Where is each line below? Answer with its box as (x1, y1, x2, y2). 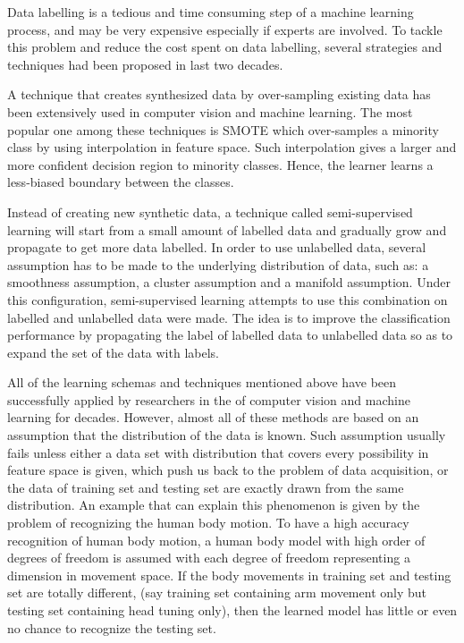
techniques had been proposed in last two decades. (7, 55, 283, 73)
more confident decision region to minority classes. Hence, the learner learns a (7, 155, 434, 173)
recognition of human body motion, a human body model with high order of (7, 530, 426, 549)
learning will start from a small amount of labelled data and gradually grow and (7, 220, 447, 239)
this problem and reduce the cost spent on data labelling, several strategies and (7, 38, 443, 56)
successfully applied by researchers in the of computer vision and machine (7, 390, 410, 409)
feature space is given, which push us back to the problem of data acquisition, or (7, 461, 449, 479)
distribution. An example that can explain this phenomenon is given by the (7, 495, 420, 514)
